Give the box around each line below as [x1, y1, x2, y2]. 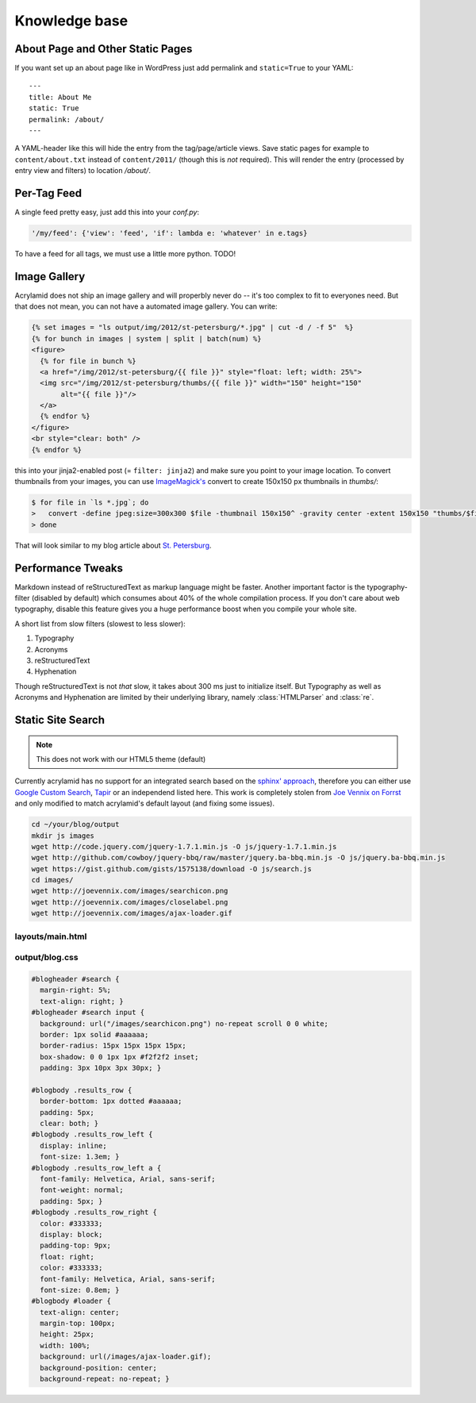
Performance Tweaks [14, 561, 123, 575]
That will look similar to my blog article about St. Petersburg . [14, 540, 212, 550]
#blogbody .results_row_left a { [31, 1163, 162, 1172]
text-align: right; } [40, 997, 125, 1005]
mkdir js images [31, 831, 95, 840]
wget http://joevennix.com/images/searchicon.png [31, 886, 228, 896]
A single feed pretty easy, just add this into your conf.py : [14, 207, 200, 217]
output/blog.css [14, 952, 79, 963]
